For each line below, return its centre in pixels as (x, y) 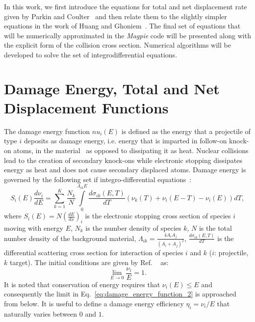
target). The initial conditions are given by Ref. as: (89, 262)
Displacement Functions (86, 107)
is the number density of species (133, 228)
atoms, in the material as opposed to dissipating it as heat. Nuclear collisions (131, 150)
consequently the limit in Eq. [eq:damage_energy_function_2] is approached (120, 294)
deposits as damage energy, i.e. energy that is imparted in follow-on (126, 141)
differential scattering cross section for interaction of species (94, 253)
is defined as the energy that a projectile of (186, 131)
